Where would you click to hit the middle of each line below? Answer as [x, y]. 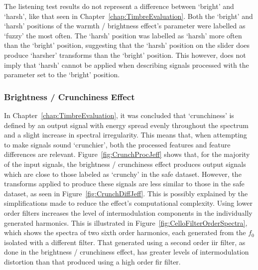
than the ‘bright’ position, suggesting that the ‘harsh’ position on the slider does [127, 45]
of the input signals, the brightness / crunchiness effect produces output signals [125, 164]
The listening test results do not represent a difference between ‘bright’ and [119, 6]
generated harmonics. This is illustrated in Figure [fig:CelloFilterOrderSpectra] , [126, 222]
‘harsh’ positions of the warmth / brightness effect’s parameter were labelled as [125, 26]
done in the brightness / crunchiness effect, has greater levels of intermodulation [127, 252]
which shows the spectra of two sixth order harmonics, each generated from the [125, 232]
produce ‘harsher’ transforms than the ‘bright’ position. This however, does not [125, 55]
